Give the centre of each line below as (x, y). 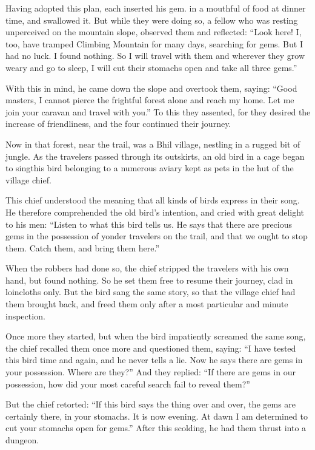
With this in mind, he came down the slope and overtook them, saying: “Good (151, 88)
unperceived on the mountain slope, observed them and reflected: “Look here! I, (154, 32)
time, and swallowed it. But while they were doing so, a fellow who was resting (152, 20)
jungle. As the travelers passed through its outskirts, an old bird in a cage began (155, 156)
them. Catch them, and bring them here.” (83, 247)
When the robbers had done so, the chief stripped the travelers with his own (147, 268)
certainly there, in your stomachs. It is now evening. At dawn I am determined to (157, 416)
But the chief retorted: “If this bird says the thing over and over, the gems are (151, 404)
